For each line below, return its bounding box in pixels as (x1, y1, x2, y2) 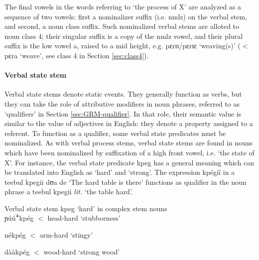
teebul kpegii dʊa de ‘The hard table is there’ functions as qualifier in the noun (4, 176, 247, 187)
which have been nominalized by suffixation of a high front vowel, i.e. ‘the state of (4, 147, 255, 157)
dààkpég (4, 246, 30, 257)
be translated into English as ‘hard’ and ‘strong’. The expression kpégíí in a (4, 167, 235, 177)
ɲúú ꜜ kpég (4, 213, 34, 223)
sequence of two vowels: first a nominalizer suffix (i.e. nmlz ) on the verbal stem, (4, 11, 247, 21)
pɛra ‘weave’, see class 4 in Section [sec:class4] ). (4, 50, 149, 60)
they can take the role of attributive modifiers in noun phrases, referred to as (4, 98, 240, 109)
